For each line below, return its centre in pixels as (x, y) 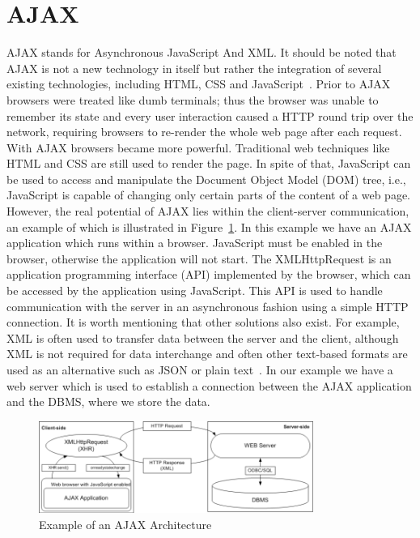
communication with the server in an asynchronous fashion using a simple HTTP (208, 306)
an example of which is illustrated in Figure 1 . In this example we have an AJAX (209, 226)
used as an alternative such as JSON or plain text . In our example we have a (200, 369)
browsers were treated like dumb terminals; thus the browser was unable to (193, 99)
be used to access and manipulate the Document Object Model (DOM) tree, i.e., (206, 179)
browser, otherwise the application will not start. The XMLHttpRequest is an (199, 258)
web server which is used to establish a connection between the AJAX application (209, 385)
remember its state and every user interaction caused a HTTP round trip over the (210, 115)
